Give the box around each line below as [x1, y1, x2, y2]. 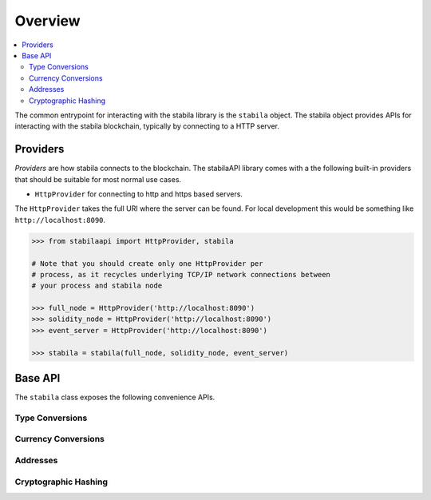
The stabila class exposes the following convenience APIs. [14, 392, 215, 403]
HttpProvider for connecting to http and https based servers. [34, 188, 243, 199]
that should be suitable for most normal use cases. [14, 174, 182, 184]
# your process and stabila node [31, 281, 163, 291]
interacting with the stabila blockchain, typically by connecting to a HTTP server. [14, 121, 279, 131]
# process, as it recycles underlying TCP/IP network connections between [31, 270, 331, 279]
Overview [14, 12, 81, 30]
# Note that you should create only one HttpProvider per [31, 259, 263, 268]
